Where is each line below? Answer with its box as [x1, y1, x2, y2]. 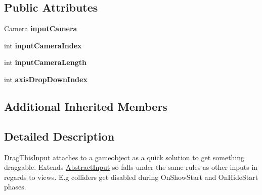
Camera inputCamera [4, 23, 77, 34]
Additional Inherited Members [4, 98, 167, 114]
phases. [4, 181, 26, 192]
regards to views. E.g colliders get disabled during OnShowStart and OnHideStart [4, 171, 258, 182]
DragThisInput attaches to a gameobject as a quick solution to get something [4, 152, 245, 162]
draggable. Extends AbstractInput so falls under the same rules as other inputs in [4, 162, 258, 172]
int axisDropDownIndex [4, 74, 88, 84]
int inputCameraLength [4, 57, 86, 68]
